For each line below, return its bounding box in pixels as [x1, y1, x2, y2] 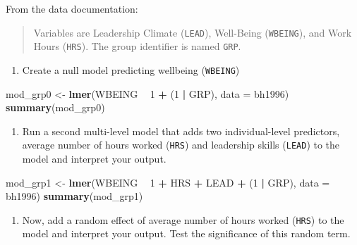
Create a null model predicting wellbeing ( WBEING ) [22, 62, 240, 77]
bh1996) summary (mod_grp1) [6, 189, 143, 203]
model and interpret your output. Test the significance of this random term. [22, 226, 351, 241]
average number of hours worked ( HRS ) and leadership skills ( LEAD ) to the [22, 137, 340, 152]
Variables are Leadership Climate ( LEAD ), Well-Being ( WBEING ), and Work [33, 25, 352, 39]
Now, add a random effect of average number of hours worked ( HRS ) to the [22, 212, 344, 227]
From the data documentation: [6, 1, 138, 15]
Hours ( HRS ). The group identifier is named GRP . [33, 39, 241, 54]
